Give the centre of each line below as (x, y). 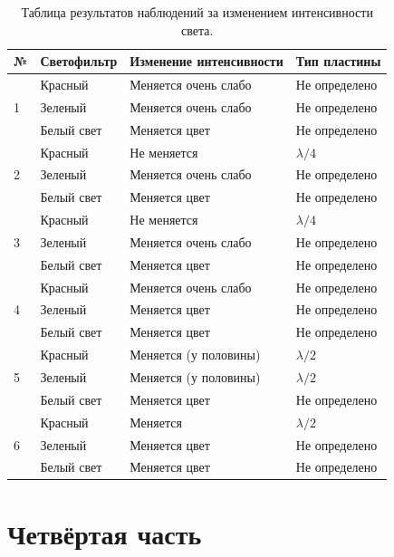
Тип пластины (338, 61)
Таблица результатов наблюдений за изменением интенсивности (197, 12)
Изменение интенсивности (207, 61)
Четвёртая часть (105, 533)
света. (197, 29)
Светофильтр (79, 61)
